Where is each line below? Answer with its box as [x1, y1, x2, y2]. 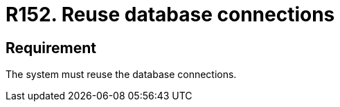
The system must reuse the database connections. [6, 68, 237, 81]
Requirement [6, 39, 97, 57]
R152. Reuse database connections [6, 3, 335, 26]
